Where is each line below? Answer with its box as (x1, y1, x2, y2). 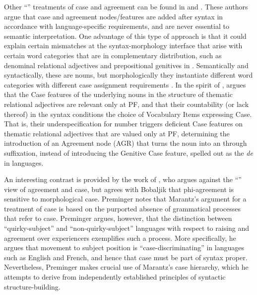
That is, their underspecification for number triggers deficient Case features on (4, 118, 243, 129)
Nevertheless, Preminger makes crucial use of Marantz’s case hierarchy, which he (4, 262, 249, 272)
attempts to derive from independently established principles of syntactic (4, 272, 226, 282)
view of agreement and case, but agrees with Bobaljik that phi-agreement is (4, 184, 234, 194)
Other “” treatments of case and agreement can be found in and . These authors (4, 1, 248, 11)
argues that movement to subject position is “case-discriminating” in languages (4, 242, 244, 253)
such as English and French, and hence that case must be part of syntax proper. (4, 252, 248, 262)
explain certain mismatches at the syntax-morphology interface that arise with (4, 40, 243, 51)
